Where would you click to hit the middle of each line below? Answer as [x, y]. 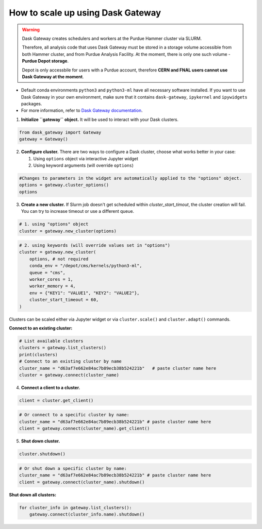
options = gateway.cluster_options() [64, 185]
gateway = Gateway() [43, 139]
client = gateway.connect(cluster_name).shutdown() [82, 482]
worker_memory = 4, [53, 286]
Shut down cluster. [41, 441]
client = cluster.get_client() [57, 400]
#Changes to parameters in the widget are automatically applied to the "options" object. [131, 178]
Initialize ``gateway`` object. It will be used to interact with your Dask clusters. [100, 119]
